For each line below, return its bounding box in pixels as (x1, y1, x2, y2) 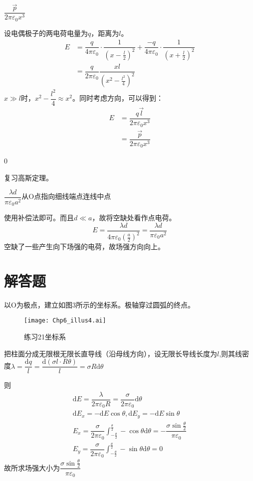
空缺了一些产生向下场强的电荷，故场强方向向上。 (4, 241, 165, 251)
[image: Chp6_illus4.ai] (24, 317, 106, 324)
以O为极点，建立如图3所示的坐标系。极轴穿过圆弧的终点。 (4, 299, 195, 310)
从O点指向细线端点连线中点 (21, 191, 111, 201)
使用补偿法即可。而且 (4, 212, 74, 222)
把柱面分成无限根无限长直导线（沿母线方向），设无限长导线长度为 (4, 348, 217, 358)
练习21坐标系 (24, 331, 66, 341)
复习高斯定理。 (4, 172, 53, 182)
